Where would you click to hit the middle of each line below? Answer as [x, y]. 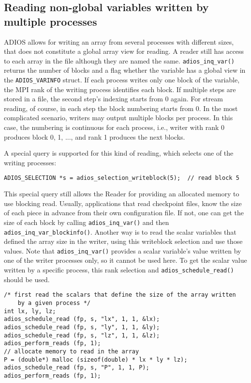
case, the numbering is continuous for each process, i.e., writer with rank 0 [114, 127]
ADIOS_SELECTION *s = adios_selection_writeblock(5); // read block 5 [122, 178]
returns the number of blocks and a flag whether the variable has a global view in [125, 70]
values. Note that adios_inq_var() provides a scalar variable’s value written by [123, 250]
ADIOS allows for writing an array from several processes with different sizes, [119, 41]
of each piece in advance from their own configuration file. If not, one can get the [124, 213]
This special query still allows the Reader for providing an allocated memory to [122, 194]
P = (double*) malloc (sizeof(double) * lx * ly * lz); [96, 359]
